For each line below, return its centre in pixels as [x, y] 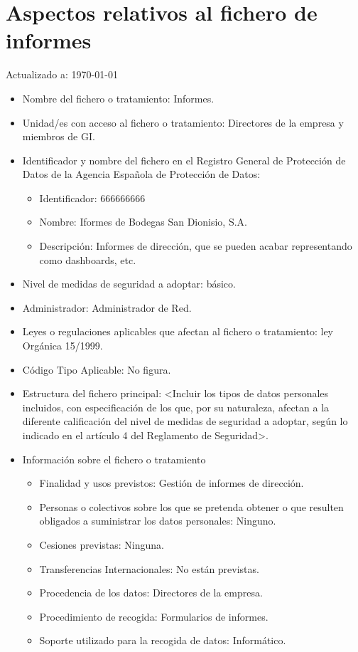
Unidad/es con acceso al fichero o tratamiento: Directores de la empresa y [183, 122]
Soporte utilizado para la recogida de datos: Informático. [163, 640]
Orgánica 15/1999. [63, 346]
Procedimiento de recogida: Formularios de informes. [154, 616]
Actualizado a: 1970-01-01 [62, 74]
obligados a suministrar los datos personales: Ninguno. [158, 521]
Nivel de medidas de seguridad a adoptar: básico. [129, 284]
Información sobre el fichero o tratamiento [114, 459]
